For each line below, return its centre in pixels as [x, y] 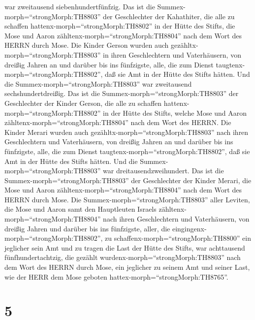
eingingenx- [189, 228]
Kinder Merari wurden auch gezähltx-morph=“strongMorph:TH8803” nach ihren [127, 132]
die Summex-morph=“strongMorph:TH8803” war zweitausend [98, 83]
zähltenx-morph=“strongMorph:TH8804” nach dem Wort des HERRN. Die [118, 122]
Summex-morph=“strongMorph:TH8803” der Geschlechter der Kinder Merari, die [128, 180]
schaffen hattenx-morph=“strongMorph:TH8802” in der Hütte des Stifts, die [120, 26]
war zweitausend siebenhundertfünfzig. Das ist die [80, 6]
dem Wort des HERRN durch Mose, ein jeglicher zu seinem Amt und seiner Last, [127, 267]
